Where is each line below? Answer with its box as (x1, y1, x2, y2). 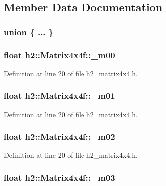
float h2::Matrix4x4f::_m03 (4, 171, 115, 183)
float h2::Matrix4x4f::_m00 (4, 48, 115, 61)
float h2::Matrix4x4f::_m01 (4, 89, 115, 102)
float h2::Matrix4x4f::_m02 (4, 130, 115, 143)
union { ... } (4, 25, 54, 38)
